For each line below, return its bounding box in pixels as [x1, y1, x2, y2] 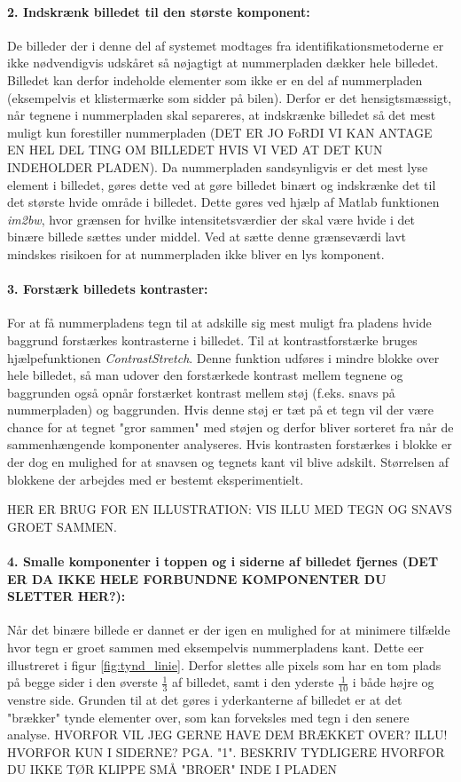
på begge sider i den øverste [7, 673, 158, 691]
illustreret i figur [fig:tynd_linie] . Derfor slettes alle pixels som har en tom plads [7, 655, 441, 674]
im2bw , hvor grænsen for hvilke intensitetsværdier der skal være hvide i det [7, 209, 415, 228]
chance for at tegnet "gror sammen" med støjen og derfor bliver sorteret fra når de [7, 417, 454, 436]
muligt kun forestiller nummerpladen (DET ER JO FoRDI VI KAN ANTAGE [7, 122, 433, 141]
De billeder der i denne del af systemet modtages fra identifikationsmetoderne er [7, 36, 444, 54]
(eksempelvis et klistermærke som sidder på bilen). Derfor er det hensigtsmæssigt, [7, 88, 452, 107]
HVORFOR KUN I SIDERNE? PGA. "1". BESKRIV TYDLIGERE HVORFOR [7, 742, 445, 761]
